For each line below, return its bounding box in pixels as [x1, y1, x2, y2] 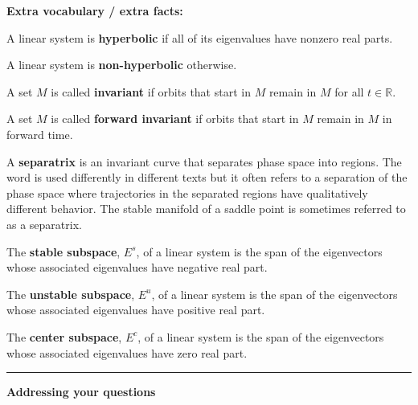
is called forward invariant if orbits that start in [51, 110, 299, 127]
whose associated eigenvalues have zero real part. [6, 344, 248, 361]
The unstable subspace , [6, 285, 135, 302]
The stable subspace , [6, 243, 121, 260]
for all [334, 83, 364, 100]
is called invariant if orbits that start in [51, 83, 251, 100]
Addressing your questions [6, 383, 156, 400]
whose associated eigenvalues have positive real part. [6, 301, 265, 318]
